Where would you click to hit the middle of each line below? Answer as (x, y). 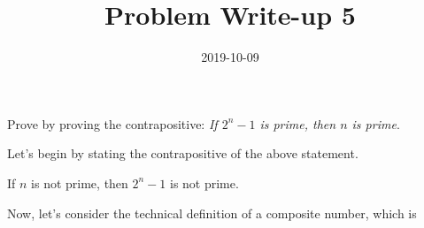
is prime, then (298, 123)
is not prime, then (80, 182)
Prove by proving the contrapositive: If (112, 123)
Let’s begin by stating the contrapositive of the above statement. (183, 153)
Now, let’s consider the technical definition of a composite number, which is (212, 213)
